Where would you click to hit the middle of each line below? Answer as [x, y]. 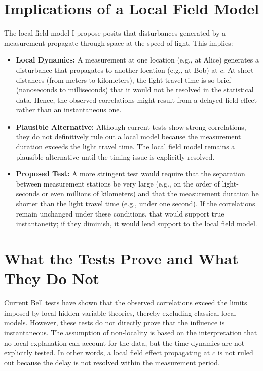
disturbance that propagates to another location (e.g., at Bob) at [117, 69]
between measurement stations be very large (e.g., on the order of [118, 183]
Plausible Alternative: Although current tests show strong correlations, [131, 126]
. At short [238, 69]
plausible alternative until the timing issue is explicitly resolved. [115, 156]
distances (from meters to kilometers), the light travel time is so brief [123, 80]
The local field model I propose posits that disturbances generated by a [115, 33]
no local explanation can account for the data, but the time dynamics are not [124, 342]
